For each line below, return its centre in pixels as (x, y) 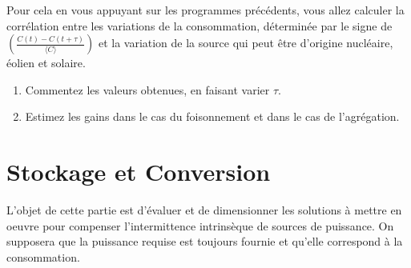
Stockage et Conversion (139, 172)
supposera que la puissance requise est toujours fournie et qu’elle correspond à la (205, 241)
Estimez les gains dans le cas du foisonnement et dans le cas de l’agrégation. (212, 116)
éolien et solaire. (46, 63)
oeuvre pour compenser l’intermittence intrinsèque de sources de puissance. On (200, 225)
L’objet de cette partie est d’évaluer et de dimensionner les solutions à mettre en (204, 210)
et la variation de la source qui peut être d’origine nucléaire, (246, 43)
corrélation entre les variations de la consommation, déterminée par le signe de (199, 25)
